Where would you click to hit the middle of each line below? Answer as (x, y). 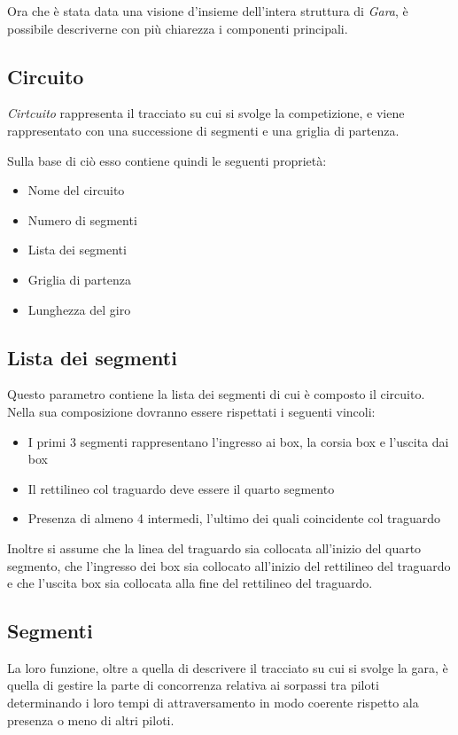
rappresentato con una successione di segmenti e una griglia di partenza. (203, 130)
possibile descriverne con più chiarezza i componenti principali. (178, 28)
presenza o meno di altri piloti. (91, 719)
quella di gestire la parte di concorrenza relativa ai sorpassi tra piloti (193, 685)
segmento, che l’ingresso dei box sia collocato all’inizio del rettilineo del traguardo (229, 565)
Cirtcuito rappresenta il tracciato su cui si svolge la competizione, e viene (206, 113)
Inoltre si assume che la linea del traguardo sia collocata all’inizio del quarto (214, 547)
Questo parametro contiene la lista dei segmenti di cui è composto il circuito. (216, 394)
